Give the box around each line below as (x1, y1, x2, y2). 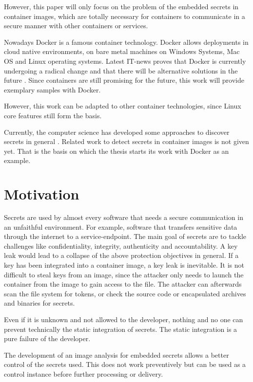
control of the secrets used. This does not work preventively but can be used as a (4, 359, 246, 369)
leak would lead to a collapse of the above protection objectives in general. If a (4, 250, 239, 260)
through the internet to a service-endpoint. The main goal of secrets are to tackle (4, 231, 246, 241)
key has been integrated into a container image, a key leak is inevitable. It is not (4, 260, 244, 270)
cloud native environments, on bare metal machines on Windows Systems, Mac (4, 46, 240, 56)
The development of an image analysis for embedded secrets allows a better (4, 349, 229, 360)
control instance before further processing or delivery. (4, 368, 163, 379)
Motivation (4, 184, 79, 204)
